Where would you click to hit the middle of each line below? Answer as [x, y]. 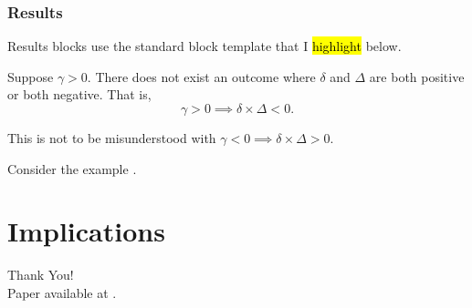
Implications [86, 231]
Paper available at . [62, 292]
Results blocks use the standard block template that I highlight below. [205, 46]
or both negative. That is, [79, 94]
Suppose [31, 76]
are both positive [417, 76]
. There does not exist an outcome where [201, 76]
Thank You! [41, 275]
